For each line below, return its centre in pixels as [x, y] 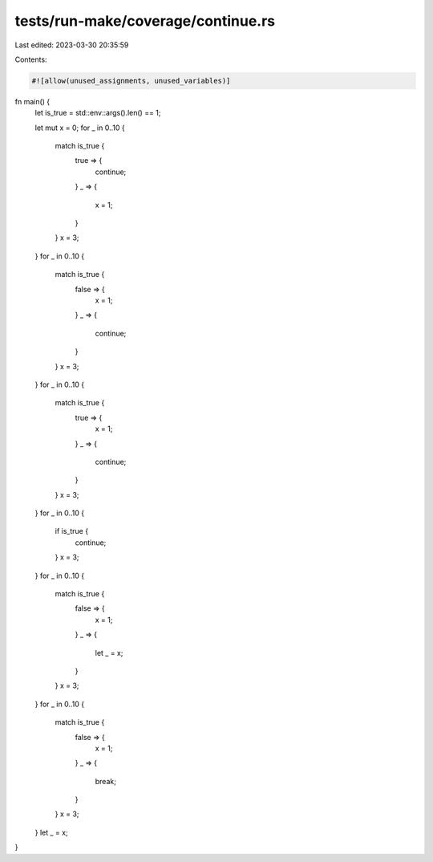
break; [105, 781]
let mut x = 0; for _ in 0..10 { [80, 128]
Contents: [31, 59]
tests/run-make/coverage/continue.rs [145, 21]
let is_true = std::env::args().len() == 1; [98, 113]
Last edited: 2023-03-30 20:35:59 [72, 45]
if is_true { [71, 531]
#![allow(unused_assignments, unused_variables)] [131, 81]
